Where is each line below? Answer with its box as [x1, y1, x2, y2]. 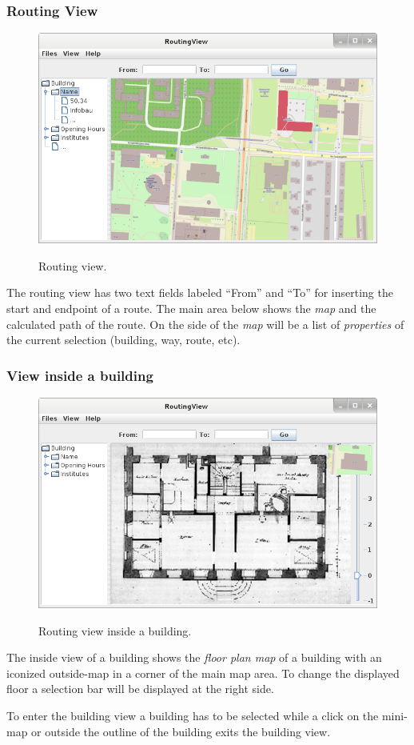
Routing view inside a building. [38, 622, 192, 639]
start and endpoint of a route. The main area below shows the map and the [6, 299, 376, 316]
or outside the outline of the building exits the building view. [31, 723, 331, 739]
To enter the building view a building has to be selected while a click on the [6, 707, 379, 723]
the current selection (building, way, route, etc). [6, 331, 241, 348]
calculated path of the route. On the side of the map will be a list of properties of [6, 315, 404, 332]
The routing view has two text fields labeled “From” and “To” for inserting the [6, 284, 393, 301]
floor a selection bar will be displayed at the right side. [6, 680, 274, 697]
